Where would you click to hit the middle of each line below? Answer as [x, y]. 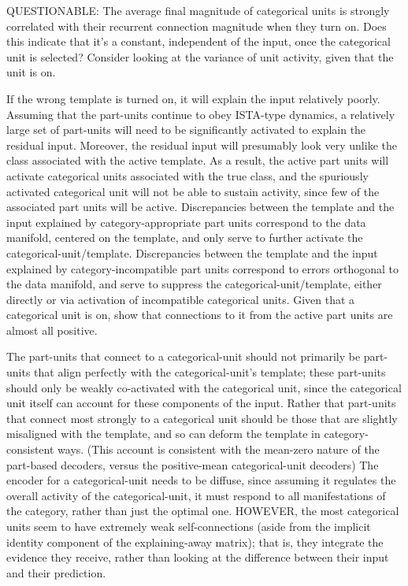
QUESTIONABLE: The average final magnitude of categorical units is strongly [198, 10]
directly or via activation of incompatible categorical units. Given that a [181, 299]
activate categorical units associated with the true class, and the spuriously [187, 175]
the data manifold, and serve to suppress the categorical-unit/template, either [194, 284]
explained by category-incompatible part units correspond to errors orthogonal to [202, 268]
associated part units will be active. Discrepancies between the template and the [200, 207]
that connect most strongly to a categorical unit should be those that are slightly [202, 418]
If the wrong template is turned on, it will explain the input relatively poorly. [193, 98]
